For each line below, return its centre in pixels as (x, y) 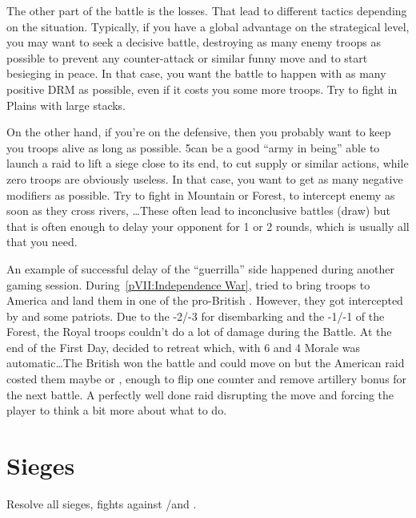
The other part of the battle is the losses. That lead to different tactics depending (207, 10)
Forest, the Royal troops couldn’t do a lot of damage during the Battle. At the (199, 332)
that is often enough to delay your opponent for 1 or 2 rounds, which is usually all (208, 226)
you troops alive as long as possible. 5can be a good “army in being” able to (193, 147)
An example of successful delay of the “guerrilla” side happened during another (201, 268)
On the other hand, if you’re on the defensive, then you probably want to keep (199, 132)
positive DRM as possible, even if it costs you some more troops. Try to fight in (202, 89)
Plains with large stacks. (66, 105)
